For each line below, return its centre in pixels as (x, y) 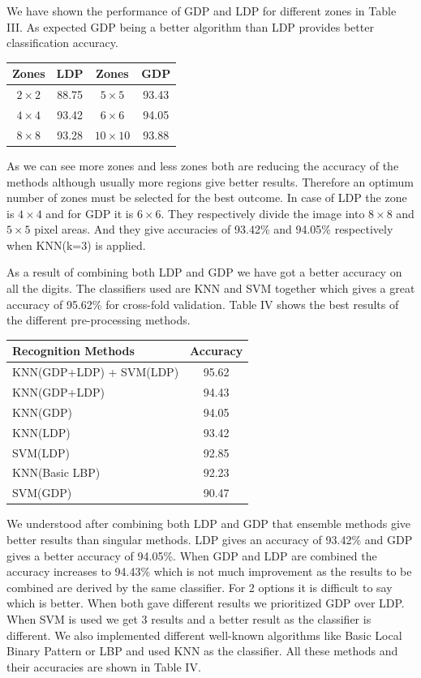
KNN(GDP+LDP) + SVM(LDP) (96, 372)
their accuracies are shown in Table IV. (104, 666)
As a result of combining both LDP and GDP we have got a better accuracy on (204, 272)
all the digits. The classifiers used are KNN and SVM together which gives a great (211, 288)
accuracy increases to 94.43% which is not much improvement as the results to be (209, 571)
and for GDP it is (90, 213)
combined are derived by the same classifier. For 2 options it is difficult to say (200, 587)
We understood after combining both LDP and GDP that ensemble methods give (209, 524)
